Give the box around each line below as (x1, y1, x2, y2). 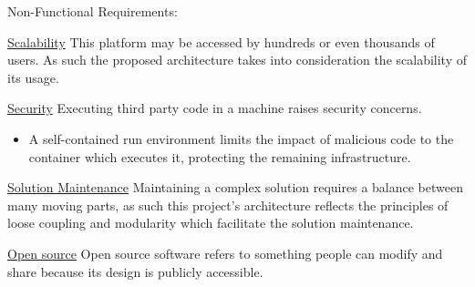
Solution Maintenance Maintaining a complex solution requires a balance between (7, 178, 463, 197)
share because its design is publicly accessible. (7, 261, 263, 281)
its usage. (7, 67, 59, 87)
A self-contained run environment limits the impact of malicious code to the (28, 128, 454, 148)
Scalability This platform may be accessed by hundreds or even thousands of (7, 32, 435, 51)
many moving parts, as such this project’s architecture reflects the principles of (7, 195, 449, 214)
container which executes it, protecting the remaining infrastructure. (28, 147, 411, 166)
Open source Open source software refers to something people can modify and (7, 243, 443, 262)
